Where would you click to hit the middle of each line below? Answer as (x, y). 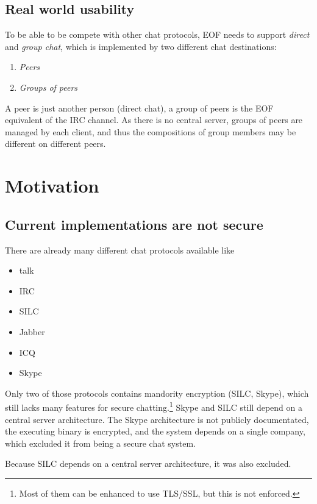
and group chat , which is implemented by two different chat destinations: (141, 46)
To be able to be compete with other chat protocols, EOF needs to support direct (157, 34)
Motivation (52, 186)
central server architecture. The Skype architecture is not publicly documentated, (157, 419)
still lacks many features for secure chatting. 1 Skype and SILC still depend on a (154, 406)
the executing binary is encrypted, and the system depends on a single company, (155, 431)
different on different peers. (55, 144)
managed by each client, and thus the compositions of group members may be (151, 131)
